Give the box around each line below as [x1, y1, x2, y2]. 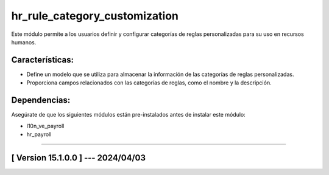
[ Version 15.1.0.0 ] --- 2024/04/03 [11, 153, 146, 163]
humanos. [11, 38, 37, 46]
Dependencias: [11, 95, 71, 106]
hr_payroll [26, 131, 52, 138]
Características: [11, 55, 74, 65]
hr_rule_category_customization [11, 9, 179, 22]
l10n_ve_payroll [26, 122, 65, 129]
